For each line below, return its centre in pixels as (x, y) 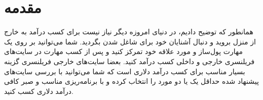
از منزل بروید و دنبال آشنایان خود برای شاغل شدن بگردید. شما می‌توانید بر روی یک (130, 41)
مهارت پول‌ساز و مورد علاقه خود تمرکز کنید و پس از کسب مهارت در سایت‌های (124, 51)
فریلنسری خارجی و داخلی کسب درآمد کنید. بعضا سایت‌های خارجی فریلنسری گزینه (129, 61)
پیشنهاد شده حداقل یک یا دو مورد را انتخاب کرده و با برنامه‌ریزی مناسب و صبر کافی (131, 81)
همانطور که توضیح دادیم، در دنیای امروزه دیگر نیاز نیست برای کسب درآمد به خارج (129, 32)
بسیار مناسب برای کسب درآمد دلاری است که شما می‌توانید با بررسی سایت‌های (125, 71)
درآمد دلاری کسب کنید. (39, 91)
